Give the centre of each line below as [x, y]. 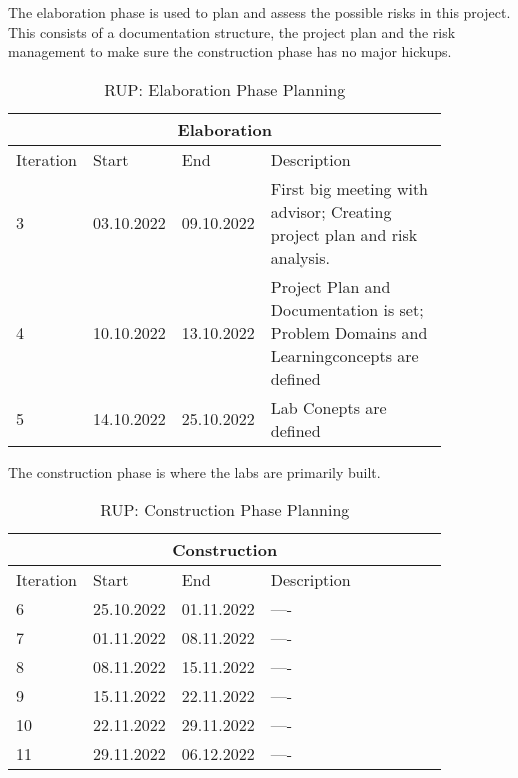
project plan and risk [344, 234]
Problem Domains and [349, 332]
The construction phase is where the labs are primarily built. [194, 471]
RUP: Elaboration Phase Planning [225, 89]
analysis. [300, 257]
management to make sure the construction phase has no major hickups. [230, 51]
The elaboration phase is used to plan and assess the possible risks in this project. [259, 12]
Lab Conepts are [328, 407]
